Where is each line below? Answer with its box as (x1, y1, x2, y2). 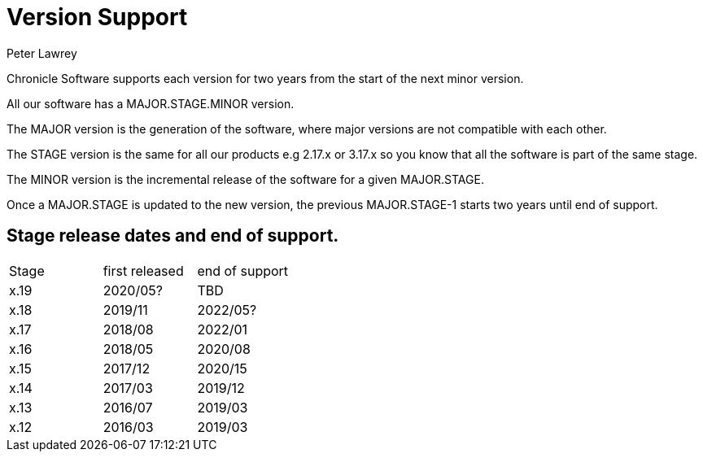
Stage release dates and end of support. (7, 225, 339, 246)
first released (103, 262, 184, 279)
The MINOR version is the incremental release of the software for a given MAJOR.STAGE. (7, 172, 484, 186)
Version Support (7, 3, 188, 31)
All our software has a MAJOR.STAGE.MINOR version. (7, 96, 295, 111)
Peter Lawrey (7, 46, 77, 60)
